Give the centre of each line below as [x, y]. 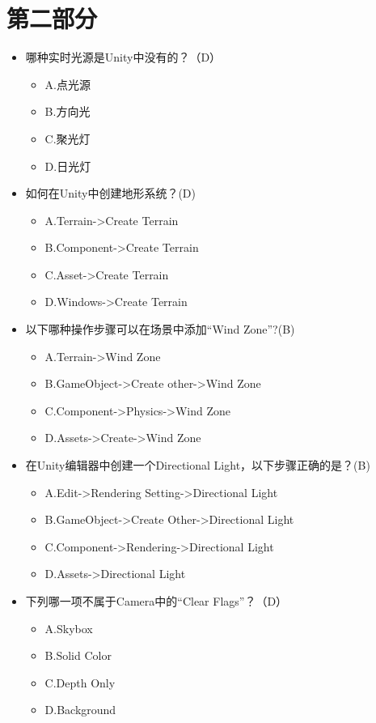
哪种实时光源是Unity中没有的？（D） [123, 57]
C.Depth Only [80, 682]
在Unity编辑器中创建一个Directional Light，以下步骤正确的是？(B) [198, 465]
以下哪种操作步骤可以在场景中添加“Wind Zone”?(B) [160, 329]
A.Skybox [69, 628]
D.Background [80, 710]
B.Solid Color [78, 655]
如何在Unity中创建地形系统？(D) [111, 193]
